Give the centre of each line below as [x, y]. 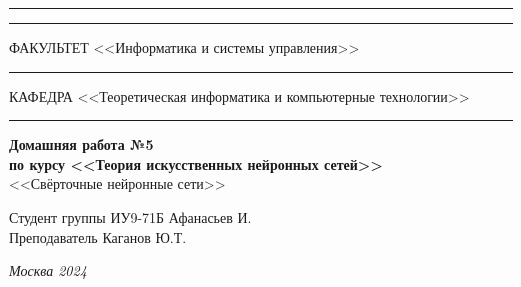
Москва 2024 [48, 270]
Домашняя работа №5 [81, 144]
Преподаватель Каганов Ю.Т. [98, 236]
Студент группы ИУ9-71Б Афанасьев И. [130, 216]
